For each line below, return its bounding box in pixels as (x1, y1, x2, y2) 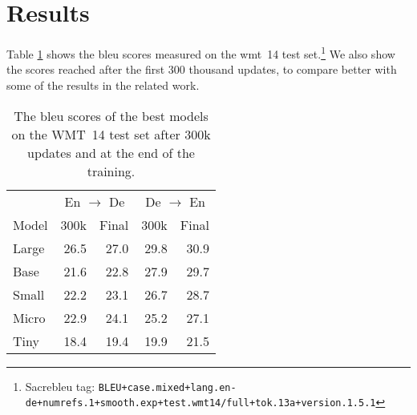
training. (87, 161, 136, 180)
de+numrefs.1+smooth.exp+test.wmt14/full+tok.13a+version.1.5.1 (25, 397, 376, 409)
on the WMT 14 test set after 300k (11, 124, 211, 143)
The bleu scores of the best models (14, 106, 208, 125)
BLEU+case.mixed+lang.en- (98, 381, 237, 393)
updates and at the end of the (26, 143, 195, 162)
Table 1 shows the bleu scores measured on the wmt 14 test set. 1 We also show (6, 43, 395, 62)
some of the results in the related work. (6, 76, 200, 93)
